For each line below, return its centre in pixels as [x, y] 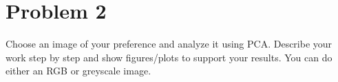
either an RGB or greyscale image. [78, 71]
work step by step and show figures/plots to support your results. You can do [169, 57]
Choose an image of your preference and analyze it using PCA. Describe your [169, 44]
